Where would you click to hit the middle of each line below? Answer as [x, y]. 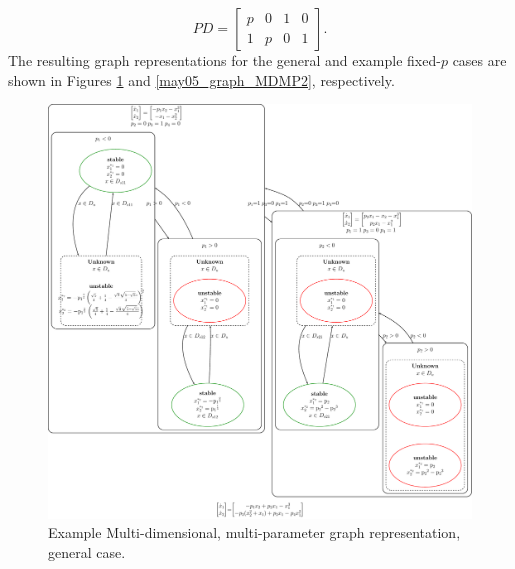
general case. [87, 551]
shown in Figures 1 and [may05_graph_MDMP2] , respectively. [201, 79]
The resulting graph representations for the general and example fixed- [224, 60]
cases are [479, 60]
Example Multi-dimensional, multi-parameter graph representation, [254, 532]
